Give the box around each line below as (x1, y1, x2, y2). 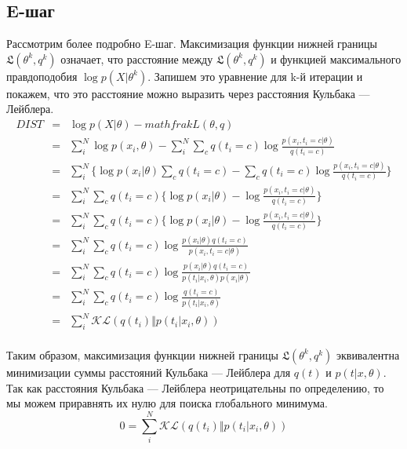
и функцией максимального (271, 50, 402, 67)
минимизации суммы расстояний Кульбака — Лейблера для (6, 363, 291, 380)
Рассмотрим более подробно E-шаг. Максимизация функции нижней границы (6, 35, 377, 52)
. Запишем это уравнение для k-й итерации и (147, 68, 363, 84)
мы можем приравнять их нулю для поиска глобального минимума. (6, 395, 328, 411)
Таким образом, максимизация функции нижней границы (6, 346, 278, 363)
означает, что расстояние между (60, 50, 213, 67)
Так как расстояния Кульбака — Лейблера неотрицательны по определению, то (6, 379, 384, 396)
